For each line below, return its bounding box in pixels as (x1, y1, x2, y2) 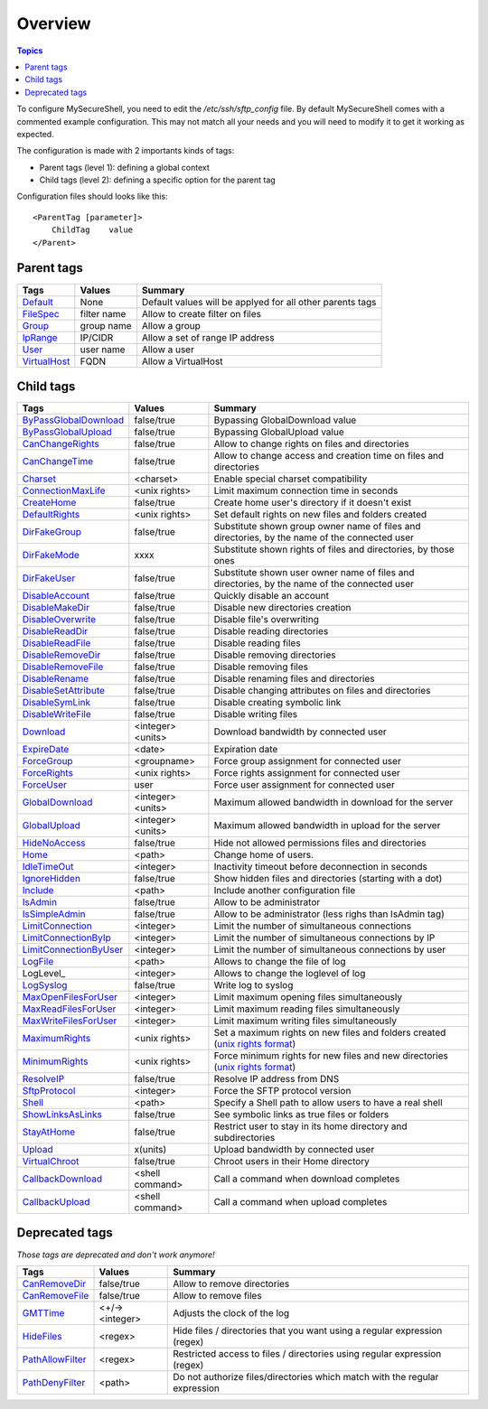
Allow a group (141, 319, 201, 331)
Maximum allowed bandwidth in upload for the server (213, 819, 441, 832)
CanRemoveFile (22, 1289, 89, 1302)
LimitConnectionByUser (22, 944, 124, 956)
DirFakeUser (22, 572, 76, 584)
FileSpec (22, 307, 60, 320)
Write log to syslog (213, 979, 294, 992)
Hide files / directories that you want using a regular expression (173, 1324, 443, 1337)
